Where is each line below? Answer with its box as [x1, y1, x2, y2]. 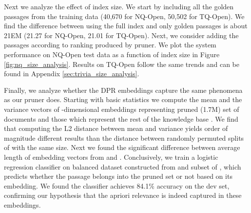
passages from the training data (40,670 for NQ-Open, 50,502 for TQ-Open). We [4, 11, 245, 21]
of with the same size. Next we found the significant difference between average [4, 142, 240, 152]
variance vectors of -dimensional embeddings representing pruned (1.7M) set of [4, 104, 239, 114]
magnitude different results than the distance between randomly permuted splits [4, 132, 244, 143]
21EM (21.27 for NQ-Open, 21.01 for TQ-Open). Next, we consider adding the [4, 30, 239, 40]
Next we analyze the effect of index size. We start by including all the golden [4, 1, 234, 11]
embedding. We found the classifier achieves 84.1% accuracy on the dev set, [4, 180, 230, 191]
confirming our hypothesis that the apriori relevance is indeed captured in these [4, 190, 242, 200]
